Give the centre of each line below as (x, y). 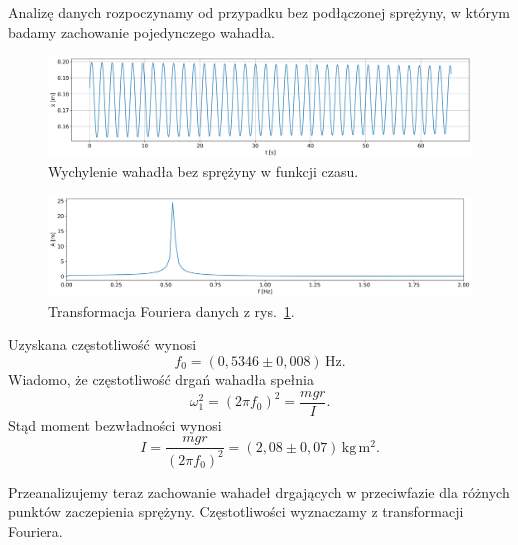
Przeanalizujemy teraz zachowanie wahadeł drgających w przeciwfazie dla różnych (259, 491)
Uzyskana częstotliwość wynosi (102, 344)
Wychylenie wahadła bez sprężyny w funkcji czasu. (203, 171)
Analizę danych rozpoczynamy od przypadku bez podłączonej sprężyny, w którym (259, 12)
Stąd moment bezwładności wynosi (115, 424)
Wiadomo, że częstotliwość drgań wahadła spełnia (161, 379)
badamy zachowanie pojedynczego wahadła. (141, 31)
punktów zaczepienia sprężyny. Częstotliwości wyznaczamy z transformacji (236, 511)
